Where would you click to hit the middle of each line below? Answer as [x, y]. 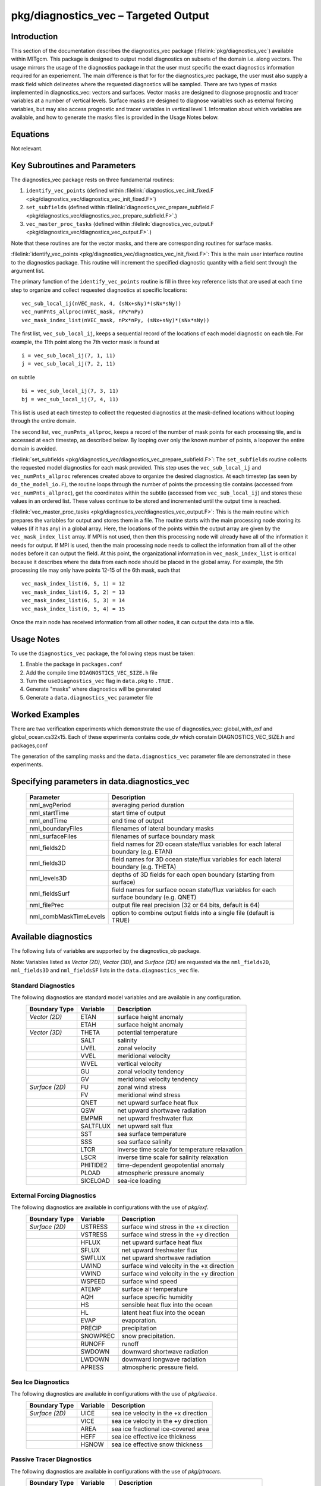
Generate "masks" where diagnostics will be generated [93, 689]
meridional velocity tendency [158, 1079]
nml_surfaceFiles [53, 836]
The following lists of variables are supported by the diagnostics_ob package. [106, 951]
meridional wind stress [149, 1095]
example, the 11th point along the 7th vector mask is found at [85, 342]
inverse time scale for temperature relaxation [180, 1149]
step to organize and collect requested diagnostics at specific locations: [99, 290]
